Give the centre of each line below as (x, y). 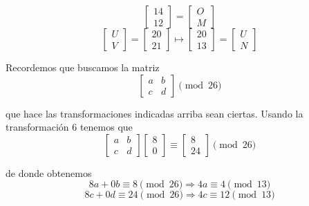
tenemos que (106, 127)
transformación (37, 127)
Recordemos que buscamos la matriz (83, 67)
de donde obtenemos (49, 172)
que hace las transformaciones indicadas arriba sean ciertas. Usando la (154, 113)
